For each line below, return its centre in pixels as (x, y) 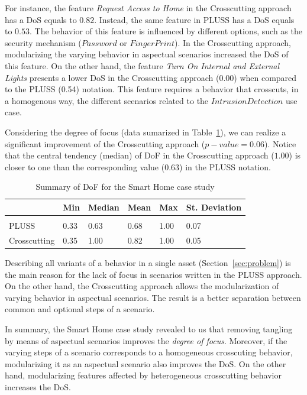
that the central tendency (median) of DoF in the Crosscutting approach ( (140, 155)
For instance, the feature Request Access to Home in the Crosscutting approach (148, 8)
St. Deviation (214, 207)
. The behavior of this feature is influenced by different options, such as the (166, 31)
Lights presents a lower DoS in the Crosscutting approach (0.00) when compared (151, 77)
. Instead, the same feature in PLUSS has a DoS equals (194, 19)
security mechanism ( (43, 42)
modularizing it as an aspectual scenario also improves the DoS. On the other (146, 363)
